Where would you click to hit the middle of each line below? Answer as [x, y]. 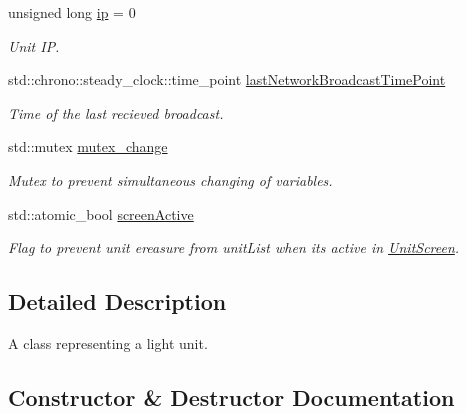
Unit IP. [34, 45]
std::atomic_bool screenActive [101, 213]
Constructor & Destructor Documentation [231, 396]
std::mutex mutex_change [88, 146]
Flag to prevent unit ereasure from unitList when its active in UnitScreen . [234, 247]
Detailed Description [117, 301]
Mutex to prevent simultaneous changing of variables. [170, 179]
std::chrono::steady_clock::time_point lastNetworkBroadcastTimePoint [227, 79]
